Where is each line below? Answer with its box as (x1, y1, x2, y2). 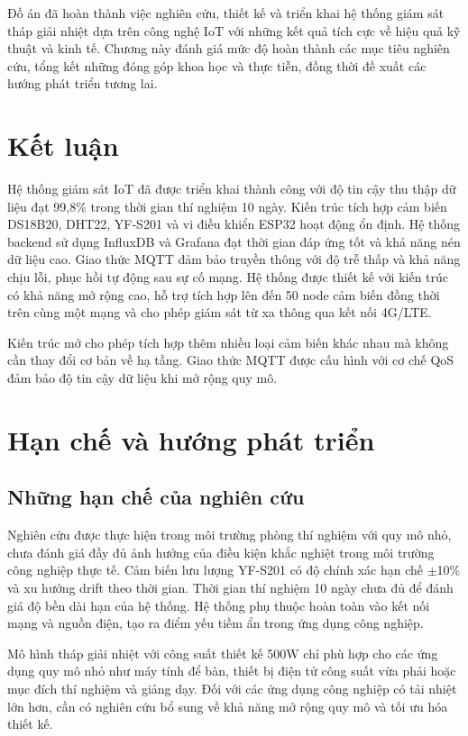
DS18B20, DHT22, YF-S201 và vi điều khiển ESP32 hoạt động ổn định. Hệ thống (7, 214, 461, 233)
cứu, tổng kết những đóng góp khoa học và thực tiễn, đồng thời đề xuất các (7, 56, 427, 75)
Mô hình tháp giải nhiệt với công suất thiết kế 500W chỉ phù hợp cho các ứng (7, 643, 438, 662)
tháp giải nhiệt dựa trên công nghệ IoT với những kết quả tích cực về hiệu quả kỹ (7, 21, 461, 40)
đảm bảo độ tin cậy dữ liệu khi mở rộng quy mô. (7, 368, 278, 387)
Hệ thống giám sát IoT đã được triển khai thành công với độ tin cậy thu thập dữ (7, 179, 456, 198)
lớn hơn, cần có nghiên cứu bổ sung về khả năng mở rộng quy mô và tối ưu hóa (7, 696, 448, 715)
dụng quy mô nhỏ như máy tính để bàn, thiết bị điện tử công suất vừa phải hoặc (7, 661, 456, 680)
